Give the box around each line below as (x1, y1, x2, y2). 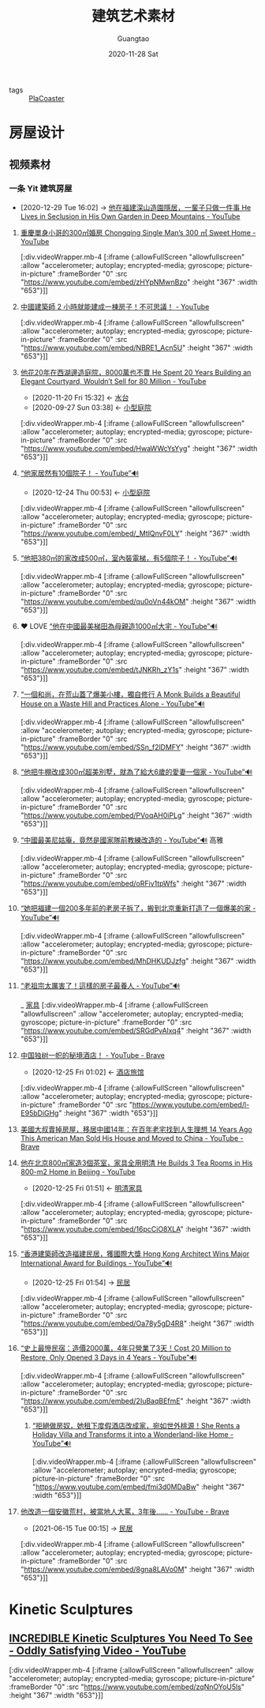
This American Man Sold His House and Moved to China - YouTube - (20, 1133, 244, 1142)
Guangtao (117, 33, 150, 43)
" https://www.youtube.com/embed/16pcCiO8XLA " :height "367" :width (20, 1224, 251, 1233)
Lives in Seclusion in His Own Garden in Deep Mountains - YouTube (20, 211, 241, 221)
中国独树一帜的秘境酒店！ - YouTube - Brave (20, 1050, 165, 1059)
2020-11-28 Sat (108, 49, 159, 58)
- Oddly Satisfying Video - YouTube (9, 1644, 187, 1657)
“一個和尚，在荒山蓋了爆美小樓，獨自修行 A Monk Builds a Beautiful (20, 689, 241, 699)
